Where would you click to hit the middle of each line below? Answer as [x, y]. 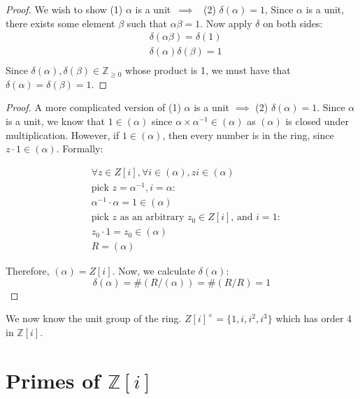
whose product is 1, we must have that [208, 70]
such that [147, 23]
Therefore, [28, 271]
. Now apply [226, 23]
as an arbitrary [152, 218]
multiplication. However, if [63, 135]
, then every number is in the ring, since [248, 135]
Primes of [53, 380]
